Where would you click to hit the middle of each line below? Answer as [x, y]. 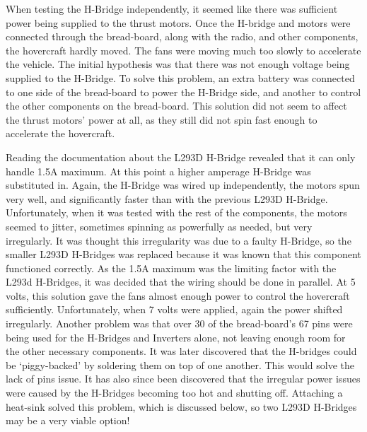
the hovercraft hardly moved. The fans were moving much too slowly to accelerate [183, 50]
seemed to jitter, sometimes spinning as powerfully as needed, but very [159, 226]
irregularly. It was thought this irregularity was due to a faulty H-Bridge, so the [179, 240]
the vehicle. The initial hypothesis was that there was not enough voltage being [178, 64]
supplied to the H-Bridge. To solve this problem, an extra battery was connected [180, 77]
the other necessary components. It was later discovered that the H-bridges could [181, 351]
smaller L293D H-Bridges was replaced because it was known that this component [183, 254]
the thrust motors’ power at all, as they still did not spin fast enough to [162, 119]
